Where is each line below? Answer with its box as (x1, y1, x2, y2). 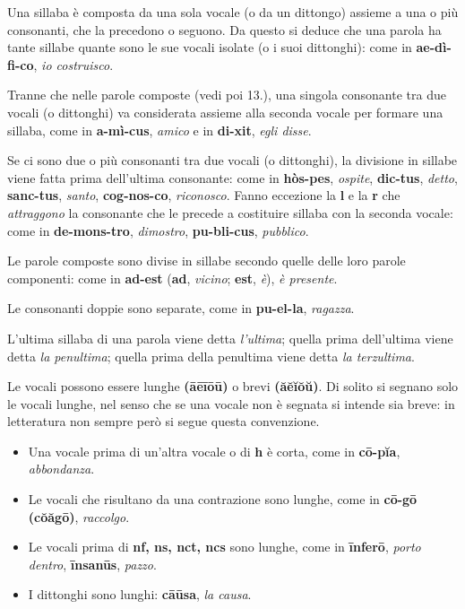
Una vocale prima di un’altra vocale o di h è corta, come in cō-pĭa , (28, 441, 400, 460)
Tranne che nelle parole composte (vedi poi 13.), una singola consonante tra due (7, 85, 446, 104)
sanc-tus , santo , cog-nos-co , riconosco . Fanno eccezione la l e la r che (7, 186, 400, 204)
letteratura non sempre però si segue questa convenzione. (7, 412, 320, 431)
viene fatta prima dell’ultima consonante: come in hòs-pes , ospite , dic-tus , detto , (7, 168, 458, 187)
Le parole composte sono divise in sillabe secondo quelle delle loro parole (7, 251, 406, 270)
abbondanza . (28, 459, 95, 478)
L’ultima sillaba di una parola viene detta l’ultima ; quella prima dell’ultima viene (7, 328, 453, 347)
